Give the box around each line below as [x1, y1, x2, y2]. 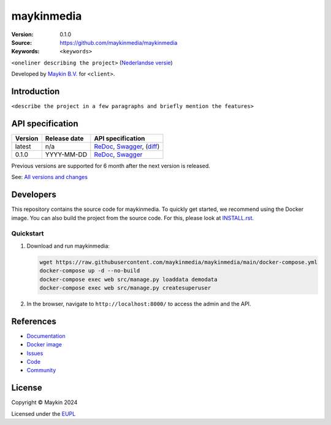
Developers [11, 190, 56, 200]
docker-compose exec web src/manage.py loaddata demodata [39, 276, 218, 283]
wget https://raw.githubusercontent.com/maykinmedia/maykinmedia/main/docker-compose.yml [39, 258, 318, 266]
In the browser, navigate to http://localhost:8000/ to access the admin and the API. [26, 300, 251, 307]
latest [15, 142, 31, 150]
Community [26, 367, 56, 374]
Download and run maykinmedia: [26, 242, 110, 250]
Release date [45, 134, 84, 142]
